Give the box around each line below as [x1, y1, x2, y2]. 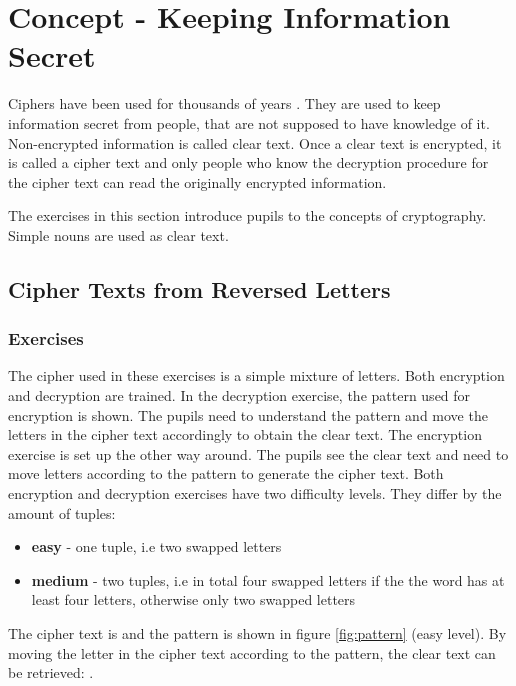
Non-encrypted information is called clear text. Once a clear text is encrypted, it [8, 132, 502, 153]
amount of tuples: [8, 502, 116, 523]
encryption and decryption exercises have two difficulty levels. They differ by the [8, 483, 502, 504]
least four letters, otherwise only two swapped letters [31, 589, 356, 610]
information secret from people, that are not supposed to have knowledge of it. [8, 112, 490, 133]
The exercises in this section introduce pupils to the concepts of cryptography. [8, 205, 487, 226]
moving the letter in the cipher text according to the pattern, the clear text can [8, 642, 496, 663]
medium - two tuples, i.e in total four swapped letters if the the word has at [31, 569, 505, 590]
